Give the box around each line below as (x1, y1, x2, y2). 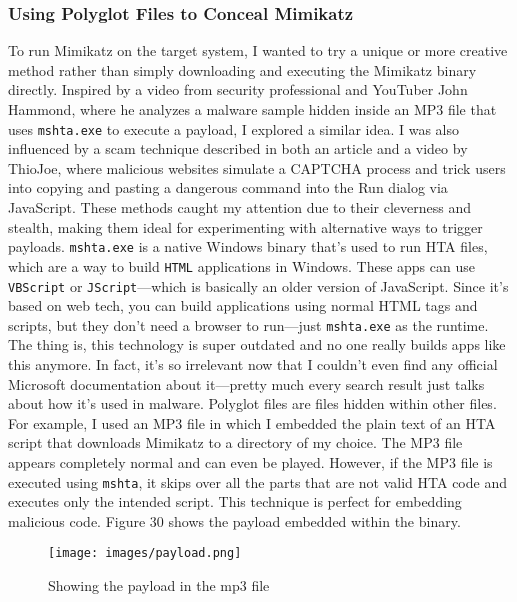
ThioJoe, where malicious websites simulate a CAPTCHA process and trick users (8, 157, 506, 178)
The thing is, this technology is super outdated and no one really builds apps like (8, 334, 506, 355)
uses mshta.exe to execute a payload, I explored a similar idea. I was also (8, 118, 460, 139)
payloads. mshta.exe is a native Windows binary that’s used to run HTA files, (8, 236, 488, 257)
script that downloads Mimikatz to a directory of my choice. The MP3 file (8, 432, 463, 453)
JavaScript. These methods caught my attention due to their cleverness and (8, 197, 471, 218)
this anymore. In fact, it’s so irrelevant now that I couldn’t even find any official (8, 354, 498, 375)
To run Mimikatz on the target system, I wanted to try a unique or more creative (8, 40, 508, 61)
